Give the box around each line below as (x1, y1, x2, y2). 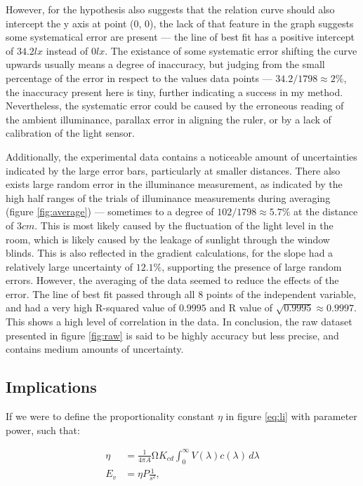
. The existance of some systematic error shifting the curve (105, 43, 357, 58)
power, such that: (6, 422, 80, 437)
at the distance (293, 204, 358, 219)
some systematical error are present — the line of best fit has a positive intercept (6, 29, 355, 44)
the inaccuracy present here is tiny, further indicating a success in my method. (6, 84, 343, 99)
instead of (46, 43, 88, 58)
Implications (6, 376, 97, 398)
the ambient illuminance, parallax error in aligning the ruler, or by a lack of (6, 112, 331, 126)
